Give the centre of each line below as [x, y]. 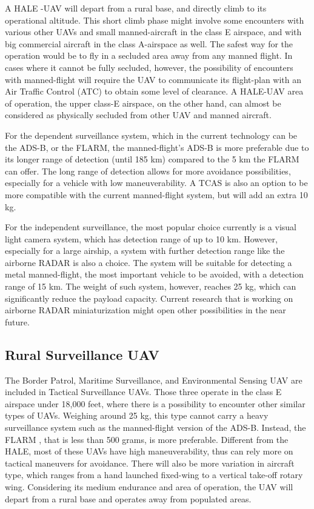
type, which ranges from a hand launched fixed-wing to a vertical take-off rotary [154, 475]
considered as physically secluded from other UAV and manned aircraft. [138, 115]
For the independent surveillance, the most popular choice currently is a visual [151, 227]
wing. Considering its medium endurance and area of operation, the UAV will [149, 486]
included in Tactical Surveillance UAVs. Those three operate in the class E [143, 392]
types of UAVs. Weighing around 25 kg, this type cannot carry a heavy [137, 415]
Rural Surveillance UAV [82, 354]
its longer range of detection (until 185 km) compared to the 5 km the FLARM [152, 159]
